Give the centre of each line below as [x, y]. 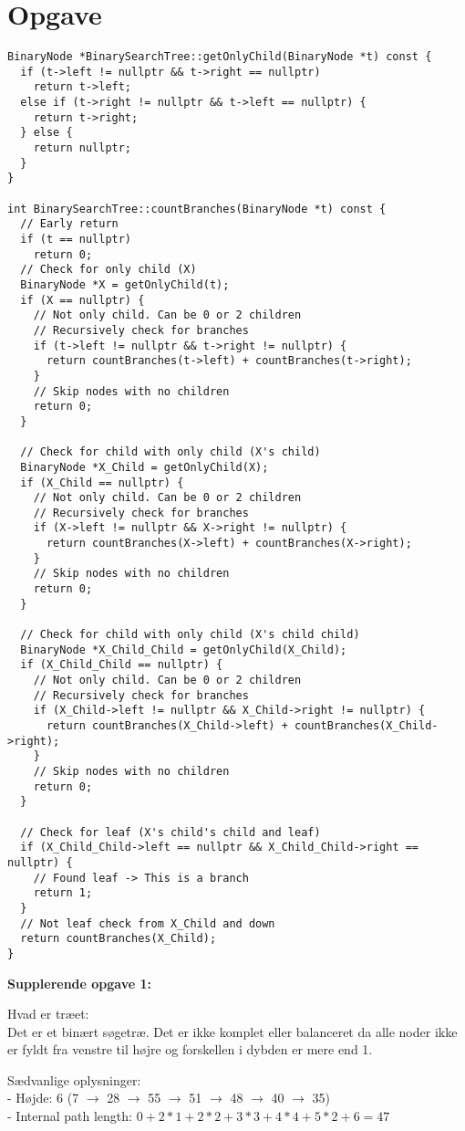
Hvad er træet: [48, 1014]
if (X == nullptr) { [83, 300]
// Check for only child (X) [108, 270]
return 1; [63, 893]
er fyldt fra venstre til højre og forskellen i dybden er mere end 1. [190, 1049]
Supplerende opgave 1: [80, 983]
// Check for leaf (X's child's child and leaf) [170, 832]
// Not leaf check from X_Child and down [148, 923]
